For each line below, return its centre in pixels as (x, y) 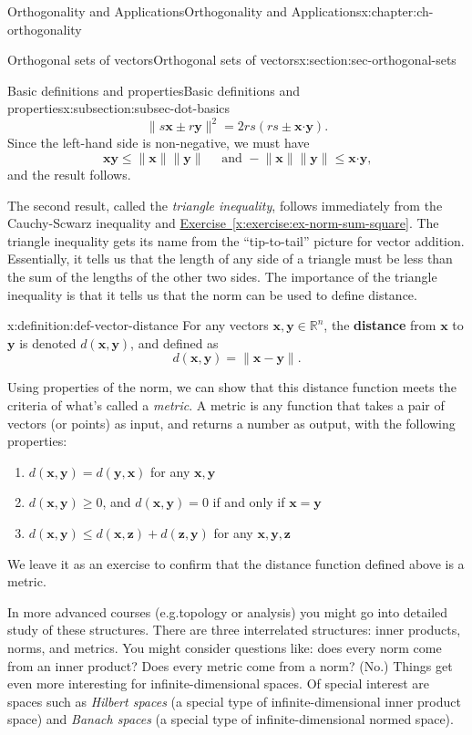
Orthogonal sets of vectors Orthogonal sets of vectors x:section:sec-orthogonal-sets (232, 60)
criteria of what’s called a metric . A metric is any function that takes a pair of (226, 405)
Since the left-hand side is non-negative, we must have (159, 143)
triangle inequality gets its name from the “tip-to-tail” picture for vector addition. (236, 240)
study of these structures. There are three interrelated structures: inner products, (234, 630)
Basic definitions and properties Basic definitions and (154, 90)
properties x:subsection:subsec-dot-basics (119, 108)
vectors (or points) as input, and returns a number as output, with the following (231, 423)
